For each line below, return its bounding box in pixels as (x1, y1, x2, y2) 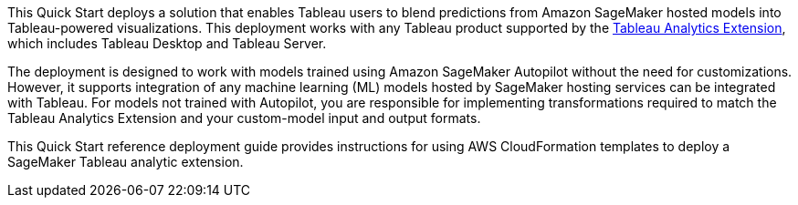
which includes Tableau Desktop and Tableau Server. (7, 36, 327, 51)
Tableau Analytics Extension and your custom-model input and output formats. (7, 110, 481, 126)
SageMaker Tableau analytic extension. (7, 154, 244, 169)
